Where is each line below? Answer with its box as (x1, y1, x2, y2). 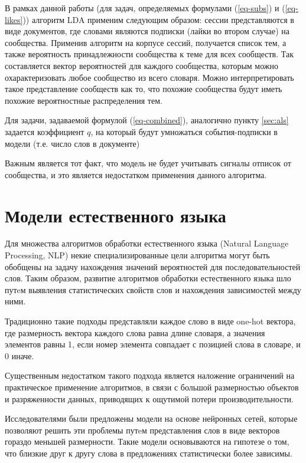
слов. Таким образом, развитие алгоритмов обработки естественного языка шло (5, 272, 291, 284)
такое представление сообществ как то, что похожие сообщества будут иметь (5, 83, 282, 95)
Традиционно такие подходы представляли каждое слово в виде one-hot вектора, (5, 315, 296, 327)
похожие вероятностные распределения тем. (5, 94, 162, 106)
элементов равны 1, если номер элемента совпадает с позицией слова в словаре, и (5, 338, 301, 350)
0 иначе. (5, 349, 34, 362)
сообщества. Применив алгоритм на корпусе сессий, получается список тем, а (5, 36, 287, 48)
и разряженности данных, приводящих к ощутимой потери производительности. (5, 392, 294, 405)
